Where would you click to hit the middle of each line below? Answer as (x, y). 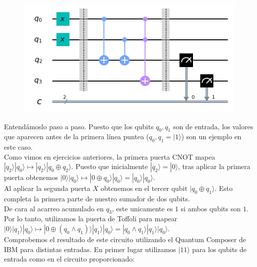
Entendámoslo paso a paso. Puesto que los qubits (79, 126)
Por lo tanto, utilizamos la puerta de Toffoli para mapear (91, 219)
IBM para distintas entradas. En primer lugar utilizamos (90, 249)
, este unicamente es (142, 208)
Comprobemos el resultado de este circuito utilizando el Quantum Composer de (125, 239)
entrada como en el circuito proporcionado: (69, 259)
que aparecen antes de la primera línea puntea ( (77, 136)
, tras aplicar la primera (214, 166)
